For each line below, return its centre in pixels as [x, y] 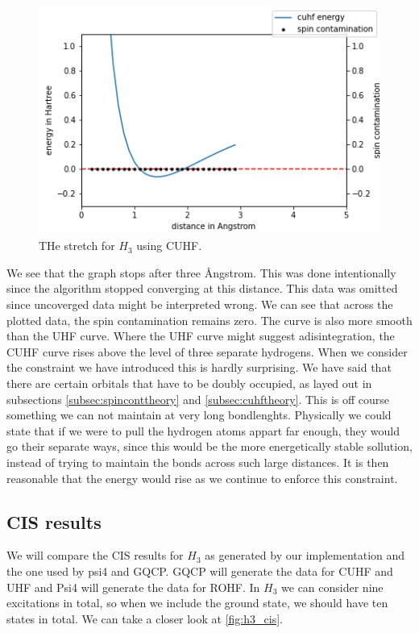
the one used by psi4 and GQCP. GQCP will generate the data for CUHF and [200, 571]
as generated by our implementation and [305, 555]
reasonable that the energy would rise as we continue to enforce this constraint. [202, 478]
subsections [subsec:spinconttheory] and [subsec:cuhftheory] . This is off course [198, 399]
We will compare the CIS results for [95, 555]
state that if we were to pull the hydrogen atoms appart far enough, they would [203, 430]
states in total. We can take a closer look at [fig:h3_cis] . [145, 618]
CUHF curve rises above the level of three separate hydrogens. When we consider [207, 351]
